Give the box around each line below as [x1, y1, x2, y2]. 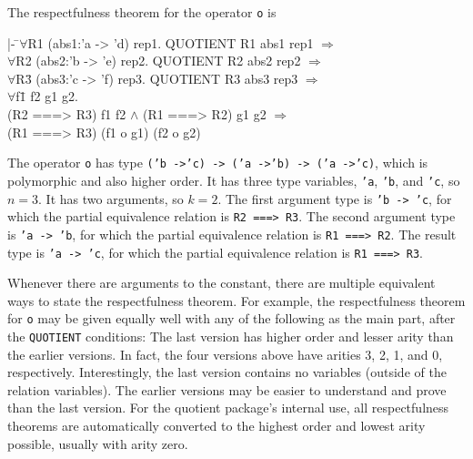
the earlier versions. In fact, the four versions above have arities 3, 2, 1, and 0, [7, 344, 443, 363]
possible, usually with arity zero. [7, 433, 188, 453]
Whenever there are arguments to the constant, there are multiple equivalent [7, 273, 436, 292]
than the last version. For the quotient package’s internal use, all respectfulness [7, 398, 449, 417]
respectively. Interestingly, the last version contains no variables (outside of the [7, 362, 447, 382]
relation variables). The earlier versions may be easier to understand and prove [7, 380, 447, 399]
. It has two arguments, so [38, 189, 184, 208]
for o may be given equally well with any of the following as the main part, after [7, 309, 456, 328]
